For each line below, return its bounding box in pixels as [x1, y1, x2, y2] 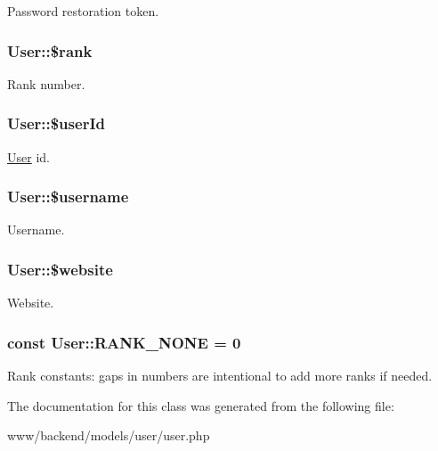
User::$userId [7, 112, 105, 135]
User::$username [7, 185, 129, 208]
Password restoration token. [7, 2, 159, 20]
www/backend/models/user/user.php [7, 426, 210, 445]
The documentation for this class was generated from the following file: [7, 396, 394, 414]
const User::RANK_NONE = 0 [7, 331, 241, 353]
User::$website [7, 258, 113, 280]
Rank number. [7, 74, 85, 93]
